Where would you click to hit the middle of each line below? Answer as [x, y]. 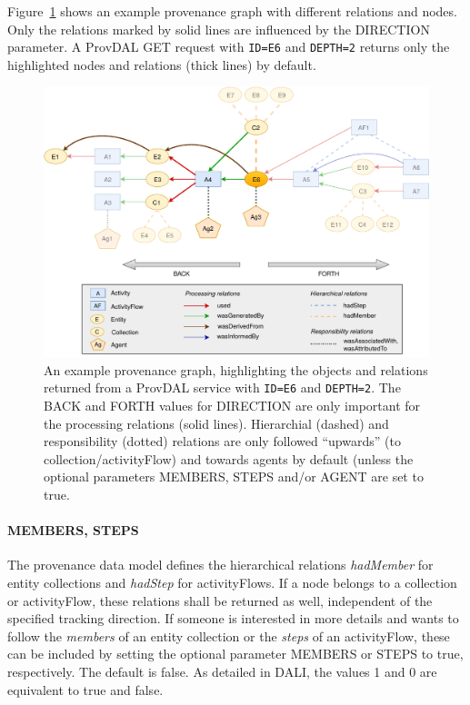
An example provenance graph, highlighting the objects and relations [236, 369]
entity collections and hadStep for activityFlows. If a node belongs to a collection [232, 582]
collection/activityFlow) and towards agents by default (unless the [229, 458]
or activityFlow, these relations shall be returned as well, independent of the [220, 600]
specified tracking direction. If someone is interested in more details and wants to [233, 618]
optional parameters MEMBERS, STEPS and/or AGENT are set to [234, 477]
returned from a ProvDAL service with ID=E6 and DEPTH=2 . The [222, 387]
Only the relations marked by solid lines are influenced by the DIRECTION [219, 29]
